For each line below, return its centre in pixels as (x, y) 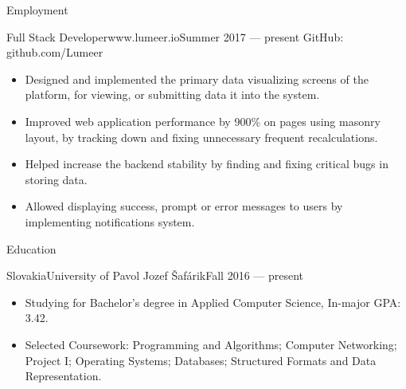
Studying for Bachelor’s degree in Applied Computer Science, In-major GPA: (213, 302)
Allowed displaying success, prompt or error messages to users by (184, 206)
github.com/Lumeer (55, 52)
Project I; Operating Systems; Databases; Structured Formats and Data (201, 360)
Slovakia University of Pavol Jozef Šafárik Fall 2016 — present (155, 275)
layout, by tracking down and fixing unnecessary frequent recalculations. (201, 137)
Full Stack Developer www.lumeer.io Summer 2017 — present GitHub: (175, 36)
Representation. (63, 376)
